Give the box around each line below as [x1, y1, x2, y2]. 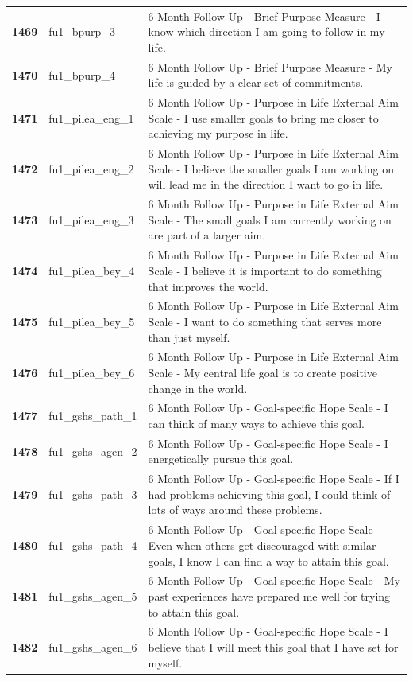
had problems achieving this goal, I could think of [148, 485, 391, 502]
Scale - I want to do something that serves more [148, 313, 382, 329]
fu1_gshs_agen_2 [48, 442, 137, 459]
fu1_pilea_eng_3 [48, 211, 134, 228]
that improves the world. [148, 278, 268, 294]
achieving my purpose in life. [148, 125, 288, 142]
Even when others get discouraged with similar [148, 536, 376, 553]
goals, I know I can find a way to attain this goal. [148, 552, 389, 569]
